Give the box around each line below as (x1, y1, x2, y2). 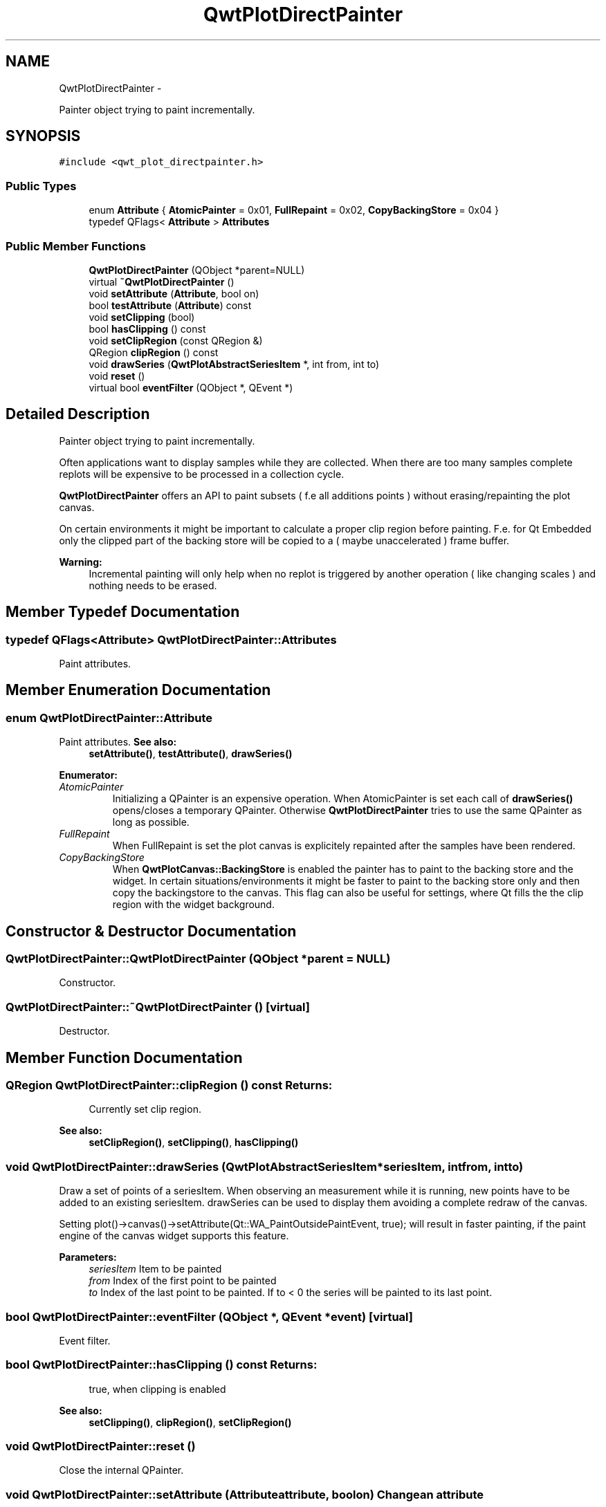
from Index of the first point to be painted (89, 1275, 277, 1287)
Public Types (6, 178, 77, 193)
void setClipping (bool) (89, 311, 195, 323)
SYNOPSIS (6, 127, 81, 145)
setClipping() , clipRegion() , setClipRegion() (89, 1416, 292, 1428)
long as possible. (112, 816, 190, 829)
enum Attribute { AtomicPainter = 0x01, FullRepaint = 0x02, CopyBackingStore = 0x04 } (89, 204, 499, 216)
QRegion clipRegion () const (89, 346, 219, 358)
